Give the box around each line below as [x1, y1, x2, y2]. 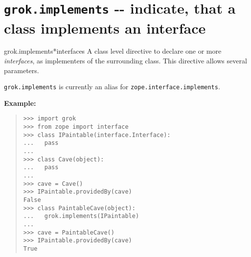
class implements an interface [4, 18, 206, 38]
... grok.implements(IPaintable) [23, 213, 139, 220]
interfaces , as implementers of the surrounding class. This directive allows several [4, 56, 247, 66]
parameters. [4, 65, 39, 75]
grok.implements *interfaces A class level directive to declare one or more [4, 46, 222, 56]
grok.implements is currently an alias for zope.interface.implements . [4, 81, 220, 92]
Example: [4, 98, 36, 108]
